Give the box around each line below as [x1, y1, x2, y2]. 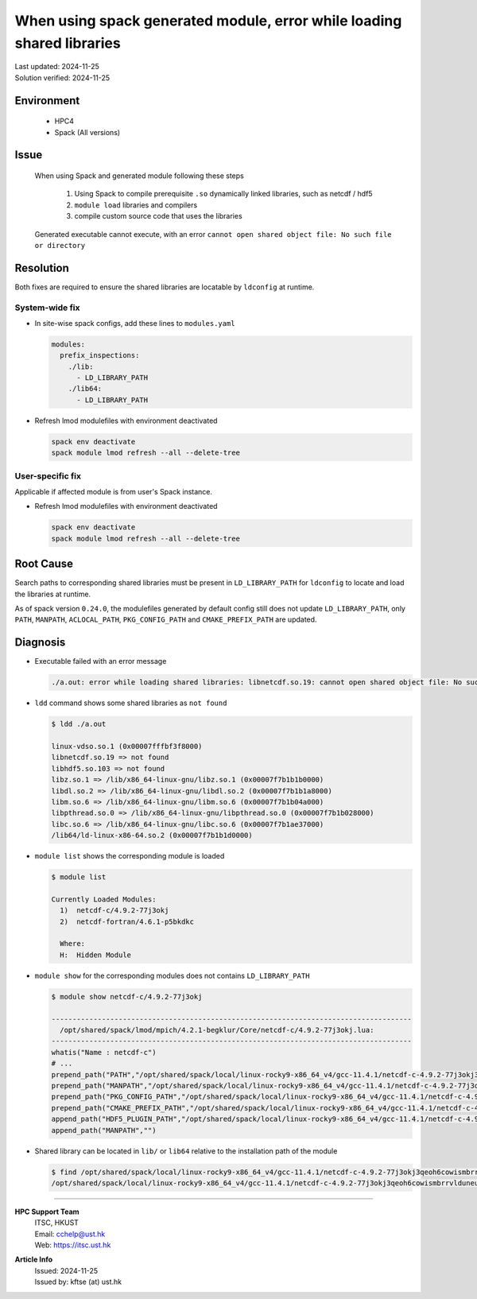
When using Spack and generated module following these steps [34, 171, 244, 180]
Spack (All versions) [54, 127, 121, 137]
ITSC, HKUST [34, 1218, 79, 1227]
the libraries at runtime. [14, 589, 91, 599]
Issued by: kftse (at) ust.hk [34, 1277, 122, 1287]
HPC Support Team [14, 1207, 79, 1216]
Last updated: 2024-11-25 [14, 62, 99, 72]
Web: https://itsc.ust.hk [34, 1240, 111, 1250]
